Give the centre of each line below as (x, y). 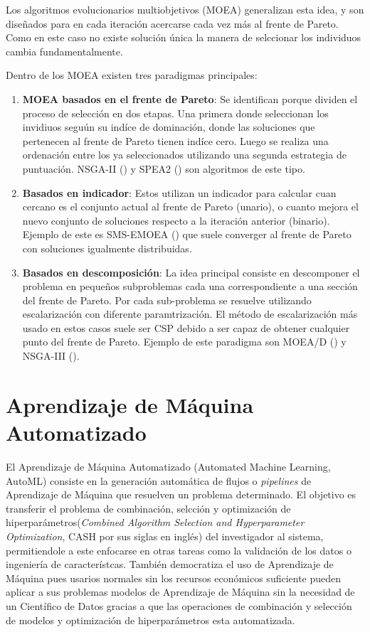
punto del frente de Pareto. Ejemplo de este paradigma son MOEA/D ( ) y (184, 342)
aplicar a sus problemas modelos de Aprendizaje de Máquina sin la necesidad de (180, 592)
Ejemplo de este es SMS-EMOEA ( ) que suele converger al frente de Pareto (187, 234)
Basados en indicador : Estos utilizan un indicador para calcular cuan (179, 192)
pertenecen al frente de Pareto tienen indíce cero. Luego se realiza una (175, 140)
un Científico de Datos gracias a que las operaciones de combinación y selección (179, 605)
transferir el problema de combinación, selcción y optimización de (148, 508)
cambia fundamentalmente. (64, 51)
